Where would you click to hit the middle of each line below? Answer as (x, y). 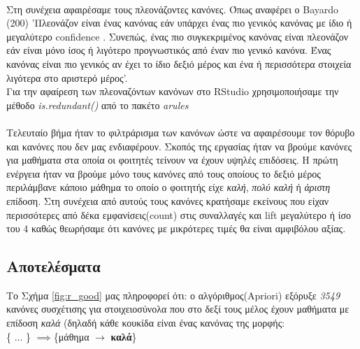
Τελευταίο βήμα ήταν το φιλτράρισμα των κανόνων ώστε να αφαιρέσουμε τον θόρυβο (181, 132)
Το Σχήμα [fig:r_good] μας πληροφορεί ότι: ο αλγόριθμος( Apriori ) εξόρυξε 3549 (173, 295)
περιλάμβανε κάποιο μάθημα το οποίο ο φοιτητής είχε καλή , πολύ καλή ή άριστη (168, 187)
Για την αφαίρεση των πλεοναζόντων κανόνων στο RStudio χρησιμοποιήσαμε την (173, 91)
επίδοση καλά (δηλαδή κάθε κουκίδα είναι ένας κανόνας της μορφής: (146, 323)
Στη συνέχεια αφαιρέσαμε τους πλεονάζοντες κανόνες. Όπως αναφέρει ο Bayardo (173, 9)
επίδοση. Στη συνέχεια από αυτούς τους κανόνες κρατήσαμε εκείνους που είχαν (168, 200)
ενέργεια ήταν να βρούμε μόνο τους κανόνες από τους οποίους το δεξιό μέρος (164, 173)
